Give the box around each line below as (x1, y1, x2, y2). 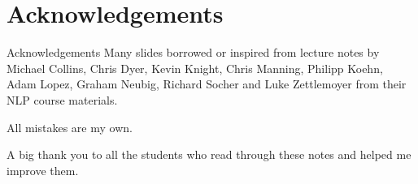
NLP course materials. (7, 91, 118, 108)
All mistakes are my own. (7, 118, 133, 135)
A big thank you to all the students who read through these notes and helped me (7, 146, 411, 163)
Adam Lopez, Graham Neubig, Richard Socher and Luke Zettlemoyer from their (7, 75, 407, 92)
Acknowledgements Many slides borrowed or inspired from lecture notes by (7, 44, 380, 61)
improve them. (7, 161, 79, 178)
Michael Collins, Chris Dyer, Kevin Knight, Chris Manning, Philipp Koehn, (7, 59, 383, 76)
